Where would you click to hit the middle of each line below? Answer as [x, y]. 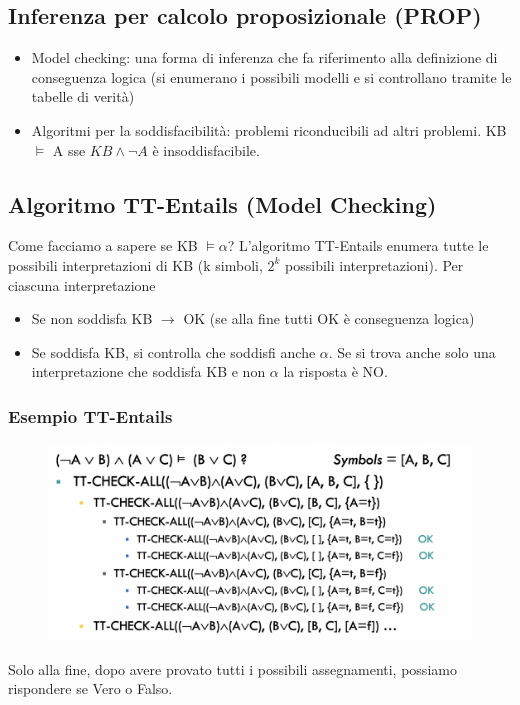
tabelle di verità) [83, 96]
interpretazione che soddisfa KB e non [148, 371]
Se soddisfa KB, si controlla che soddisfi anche [173, 351]
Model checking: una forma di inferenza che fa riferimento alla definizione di [264, 57]
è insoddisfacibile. [206, 149]
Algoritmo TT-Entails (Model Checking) [222, 203]
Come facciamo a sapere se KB [103, 245]
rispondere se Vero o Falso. [90, 688]
